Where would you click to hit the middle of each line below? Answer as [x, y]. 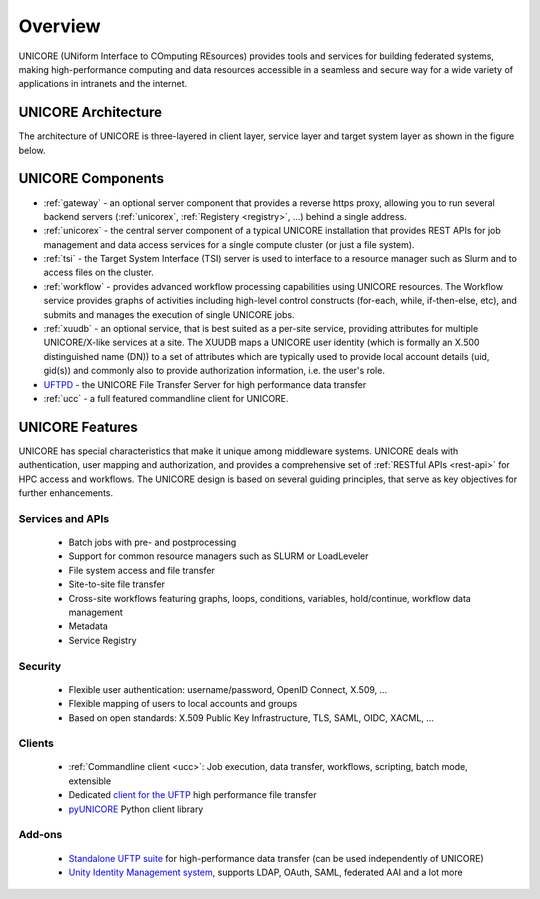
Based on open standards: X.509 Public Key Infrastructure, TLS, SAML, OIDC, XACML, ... [251, 717]
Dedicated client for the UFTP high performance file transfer [192, 795]
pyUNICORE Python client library [136, 809]
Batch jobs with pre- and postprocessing [152, 542]
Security [40, 666]
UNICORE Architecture [90, 112]
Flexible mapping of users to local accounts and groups [183, 704]
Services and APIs [64, 518]
